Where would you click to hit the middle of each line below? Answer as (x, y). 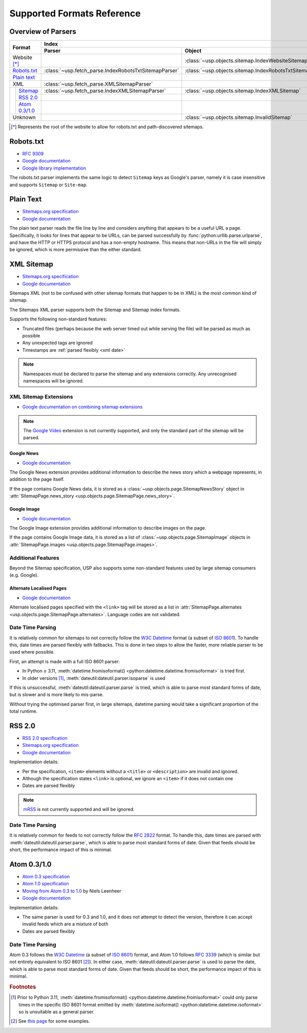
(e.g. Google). (24, 575)
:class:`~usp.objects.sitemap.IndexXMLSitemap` (243, 91)
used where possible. (32, 652)
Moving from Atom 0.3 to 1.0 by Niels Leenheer (72, 891)
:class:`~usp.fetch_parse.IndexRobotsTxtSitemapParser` (112, 71)
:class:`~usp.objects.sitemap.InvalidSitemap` (239, 117)
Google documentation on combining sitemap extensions (82, 407)
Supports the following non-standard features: (58, 319)
